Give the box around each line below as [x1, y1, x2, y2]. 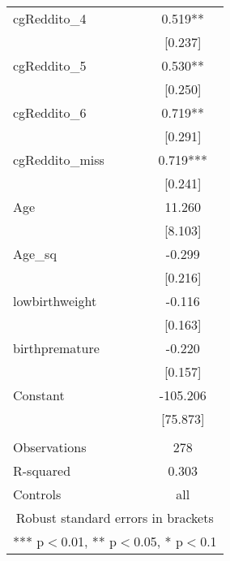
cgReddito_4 [13, 9, 87, 28]
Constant [13, 386, 65, 404]
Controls [13, 485, 62, 503]
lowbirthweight [13, 291, 97, 310]
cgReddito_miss [13, 150, 104, 169]
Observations [13, 438, 87, 456]
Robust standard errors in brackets [15, 508, 214, 527]
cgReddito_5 [13, 56, 87, 75]
